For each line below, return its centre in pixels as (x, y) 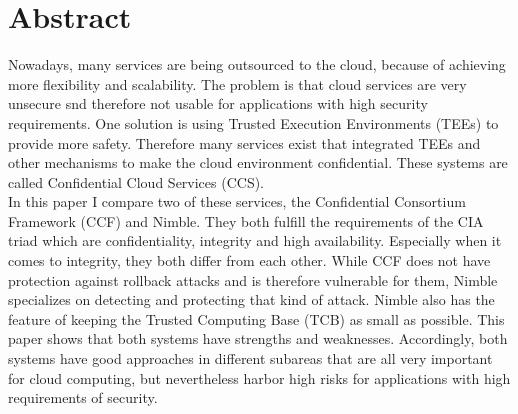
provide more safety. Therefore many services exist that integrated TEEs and (244, 142)
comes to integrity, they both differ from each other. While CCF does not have (249, 260)
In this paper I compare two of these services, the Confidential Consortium (237, 201)
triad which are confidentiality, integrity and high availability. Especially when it (255, 240)
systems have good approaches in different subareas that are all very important (250, 358)
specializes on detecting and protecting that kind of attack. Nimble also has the (251, 299)
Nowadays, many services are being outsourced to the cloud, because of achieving (257, 64)
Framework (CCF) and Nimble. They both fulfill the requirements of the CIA (246, 220)
